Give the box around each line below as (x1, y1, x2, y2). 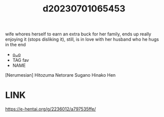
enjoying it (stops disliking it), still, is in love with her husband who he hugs (5, 36, 159, 42)
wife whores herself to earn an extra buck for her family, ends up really (5, 31, 151, 37)
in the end (5, 42, 26, 48)
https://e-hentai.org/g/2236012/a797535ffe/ (5, 106, 96, 112)
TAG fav (12, 57, 29, 63)
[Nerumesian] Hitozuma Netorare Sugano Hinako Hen (5, 72, 116, 78)
